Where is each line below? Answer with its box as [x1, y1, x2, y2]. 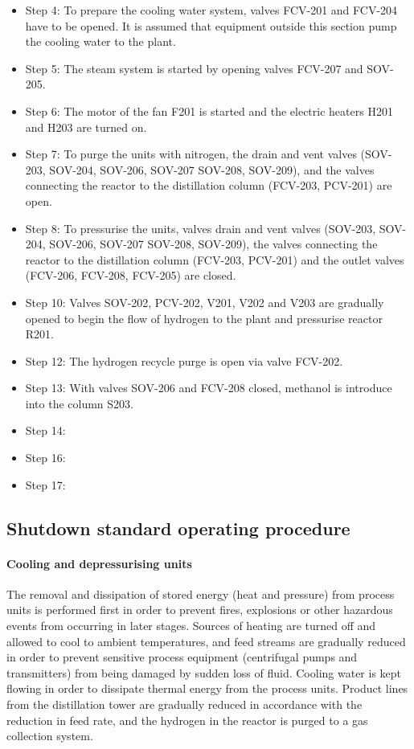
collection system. [6, 727, 93, 744]
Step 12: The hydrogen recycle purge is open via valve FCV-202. [25, 352, 343, 369]
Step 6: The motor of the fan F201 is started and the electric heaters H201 [25, 102, 393, 119]
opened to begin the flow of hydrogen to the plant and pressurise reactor [25, 309, 383, 326]
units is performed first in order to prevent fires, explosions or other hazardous [6, 601, 393, 618]
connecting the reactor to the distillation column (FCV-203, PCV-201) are [25, 177, 392, 194]
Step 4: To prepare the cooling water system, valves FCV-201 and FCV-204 [25, 2, 398, 18]
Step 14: [25, 422, 66, 439]
